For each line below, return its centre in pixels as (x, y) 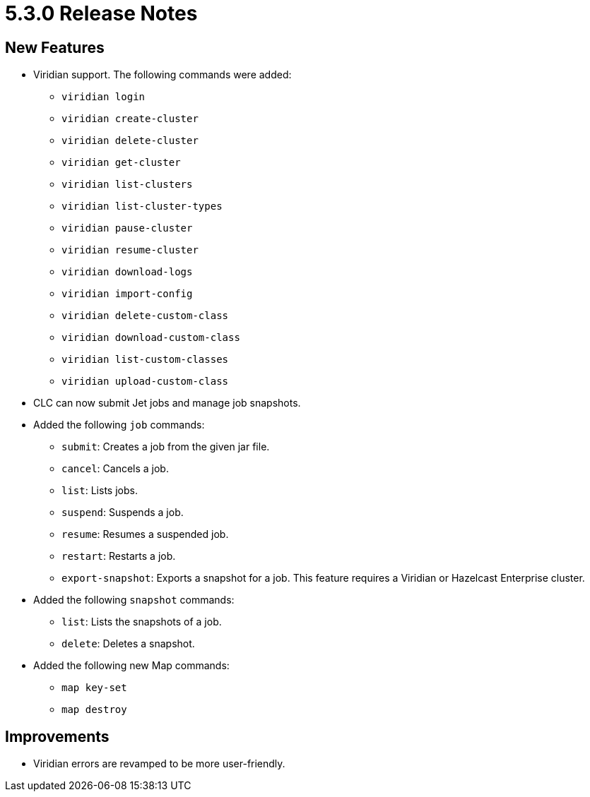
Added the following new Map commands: (131, 666)
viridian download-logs (127, 272)
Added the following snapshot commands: (134, 600)
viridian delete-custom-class (145, 316)
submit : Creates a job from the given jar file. (166, 447)
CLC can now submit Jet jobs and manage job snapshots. (167, 403)
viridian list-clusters (127, 185)
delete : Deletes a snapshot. (128, 644)
